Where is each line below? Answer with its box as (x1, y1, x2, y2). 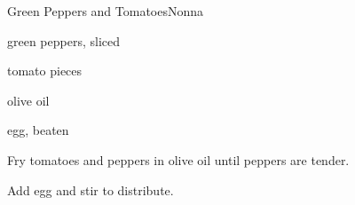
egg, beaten (7, 121, 69, 139)
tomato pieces (7, 61, 83, 80)
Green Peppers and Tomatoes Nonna (7, 2, 204, 20)
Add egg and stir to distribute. (7, 180, 174, 199)
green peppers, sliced (7, 31, 121, 50)
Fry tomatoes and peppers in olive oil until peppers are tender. (7, 150, 350, 169)
